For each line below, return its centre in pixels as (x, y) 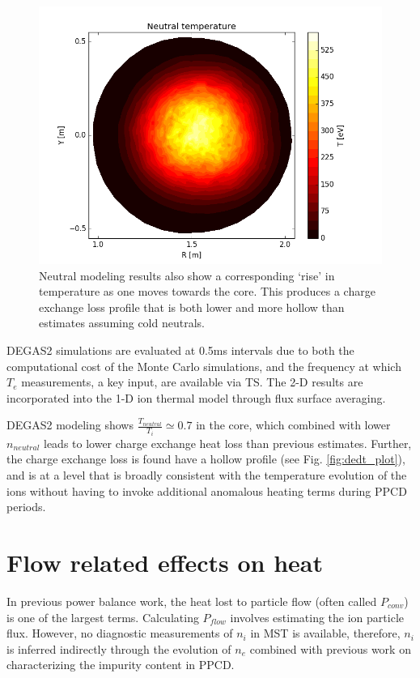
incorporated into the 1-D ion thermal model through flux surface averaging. (196, 397)
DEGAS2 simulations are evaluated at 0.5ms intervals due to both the (180, 350)
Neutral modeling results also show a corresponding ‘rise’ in (187, 275)
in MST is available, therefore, (325, 633)
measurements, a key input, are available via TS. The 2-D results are (192, 382)
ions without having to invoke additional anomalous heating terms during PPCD (207, 490)
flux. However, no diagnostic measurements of (120, 633)
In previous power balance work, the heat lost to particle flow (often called (192, 601)
